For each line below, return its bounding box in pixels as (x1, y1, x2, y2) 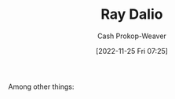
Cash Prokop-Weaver (97, 31, 167, 41)
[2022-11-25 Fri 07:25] (95, 46, 169, 55)
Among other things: (8, 82, 75, 91)
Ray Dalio (100, 5, 163, 23)
